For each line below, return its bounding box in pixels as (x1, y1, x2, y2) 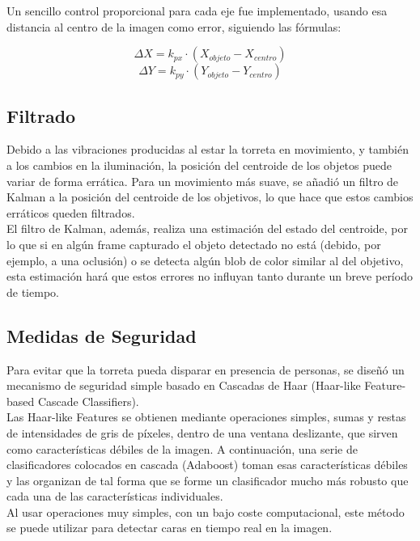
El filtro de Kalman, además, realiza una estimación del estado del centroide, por (6, 220, 409, 237)
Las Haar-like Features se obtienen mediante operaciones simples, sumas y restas (6, 408, 406, 425)
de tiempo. (6, 283, 59, 300)
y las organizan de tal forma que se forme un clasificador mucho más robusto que (6, 471, 409, 488)
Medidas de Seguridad (6, 323, 197, 348)
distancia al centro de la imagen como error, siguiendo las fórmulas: (6, 18, 342, 35)
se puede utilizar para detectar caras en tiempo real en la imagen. (6, 519, 333, 536)
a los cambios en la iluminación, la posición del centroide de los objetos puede (6, 156, 392, 173)
